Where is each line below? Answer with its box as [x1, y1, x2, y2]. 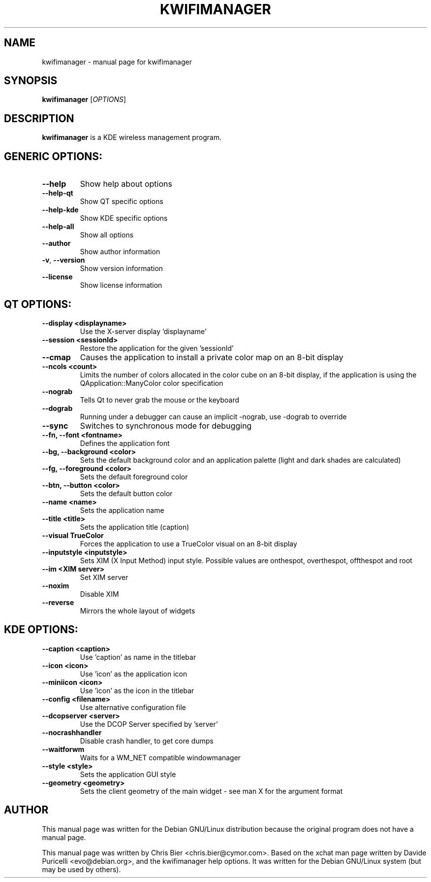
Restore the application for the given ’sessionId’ [80, 343, 234, 352]
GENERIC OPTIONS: [4, 150, 103, 163]
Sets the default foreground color [80, 472, 188, 481]
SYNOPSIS [4, 74, 58, 87]
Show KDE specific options [80, 214, 168, 223]
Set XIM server [80, 573, 128, 581]
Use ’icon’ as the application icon [80, 669, 187, 678]
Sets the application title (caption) [80, 522, 189, 531]
